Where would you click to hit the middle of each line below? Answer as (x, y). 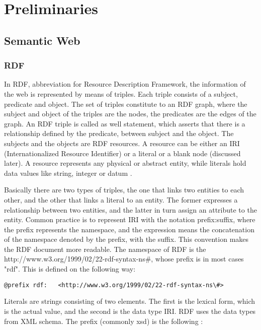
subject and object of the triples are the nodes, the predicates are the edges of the (130, 114)
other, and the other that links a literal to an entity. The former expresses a (121, 199)
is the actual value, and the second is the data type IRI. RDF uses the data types (130, 311)
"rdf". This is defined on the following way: (70, 269)
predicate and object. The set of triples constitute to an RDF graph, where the (126, 104)
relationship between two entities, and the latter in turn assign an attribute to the (130, 209)
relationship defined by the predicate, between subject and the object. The (119, 133)
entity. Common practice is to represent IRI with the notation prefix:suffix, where (130, 219)
